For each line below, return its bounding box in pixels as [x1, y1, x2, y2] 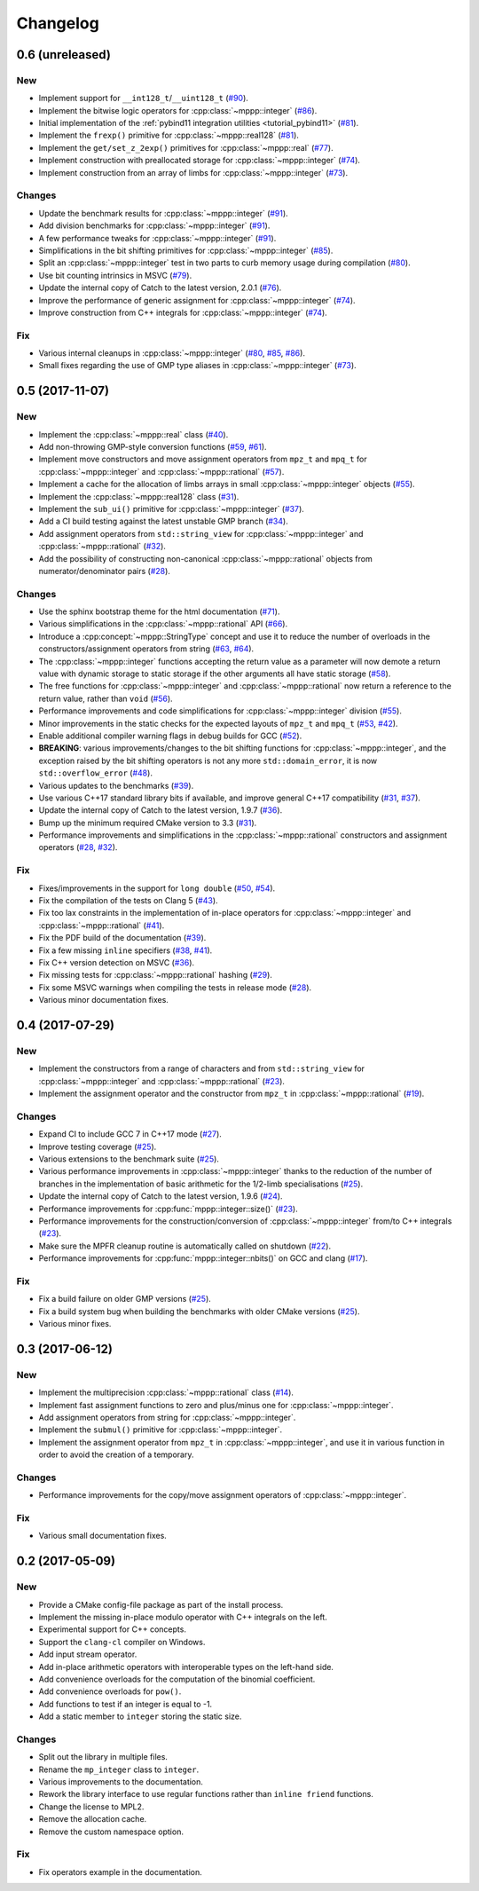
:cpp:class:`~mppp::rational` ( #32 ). [38, 541, 166, 552]
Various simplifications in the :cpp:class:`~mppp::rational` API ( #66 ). [38, 619, 288, 629]
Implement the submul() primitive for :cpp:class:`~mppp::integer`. [38, 1424, 283, 1435]
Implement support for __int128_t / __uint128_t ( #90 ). [38, 93, 248, 104]
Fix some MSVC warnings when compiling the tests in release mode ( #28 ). [38, 981, 312, 993]
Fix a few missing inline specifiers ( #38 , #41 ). [38, 945, 213, 956]
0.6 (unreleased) [16, 47, 111, 62]
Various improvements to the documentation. [38, 1777, 204, 1787]
